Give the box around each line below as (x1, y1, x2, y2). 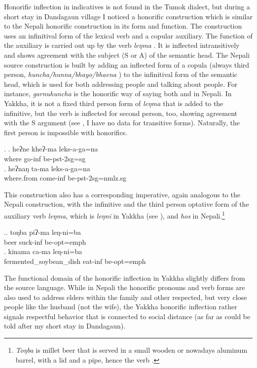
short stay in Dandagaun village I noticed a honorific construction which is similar (4, 11, 253, 21)
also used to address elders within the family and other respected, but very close (4, 292, 247, 302)
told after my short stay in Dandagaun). (4, 321, 126, 331)
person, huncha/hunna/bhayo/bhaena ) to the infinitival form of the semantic (4, 69, 238, 79)
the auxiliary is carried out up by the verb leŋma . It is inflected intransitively (4, 40, 240, 50)
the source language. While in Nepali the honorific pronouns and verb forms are (4, 282, 245, 293)
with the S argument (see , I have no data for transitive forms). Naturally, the (4, 117, 240, 128)
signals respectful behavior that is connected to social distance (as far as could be (4, 311, 251, 321)
